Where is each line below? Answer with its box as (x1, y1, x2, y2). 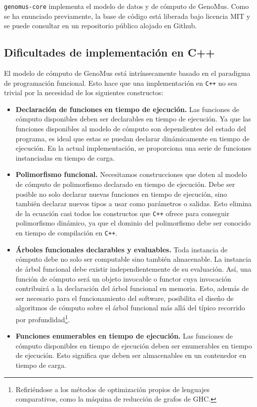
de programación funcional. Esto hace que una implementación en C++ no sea (4, 77, 237, 88)
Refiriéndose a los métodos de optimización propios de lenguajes (15, 384, 210, 394)
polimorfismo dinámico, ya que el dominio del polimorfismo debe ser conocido (15, 218, 251, 228)
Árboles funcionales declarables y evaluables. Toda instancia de (15, 244, 228, 254)
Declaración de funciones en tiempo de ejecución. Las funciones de (15, 104, 239, 114)
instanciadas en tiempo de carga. (15, 152, 115, 163)
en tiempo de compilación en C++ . (15, 228, 118, 238)
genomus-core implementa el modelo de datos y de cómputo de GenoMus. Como (4, 1, 249, 11)
